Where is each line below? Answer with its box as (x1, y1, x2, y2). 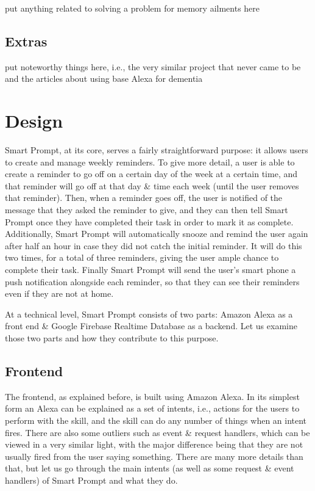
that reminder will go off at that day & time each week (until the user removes (5, 179, 299, 192)
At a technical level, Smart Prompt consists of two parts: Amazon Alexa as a (5, 307, 293, 320)
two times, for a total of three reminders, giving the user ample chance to (5, 251, 279, 264)
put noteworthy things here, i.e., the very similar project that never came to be (5, 60, 301, 73)
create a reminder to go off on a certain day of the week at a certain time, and (5, 167, 298, 180)
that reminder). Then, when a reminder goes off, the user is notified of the (5, 191, 283, 204)
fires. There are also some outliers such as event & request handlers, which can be (5, 426, 310, 438)
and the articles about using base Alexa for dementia (5, 72, 203, 85)
